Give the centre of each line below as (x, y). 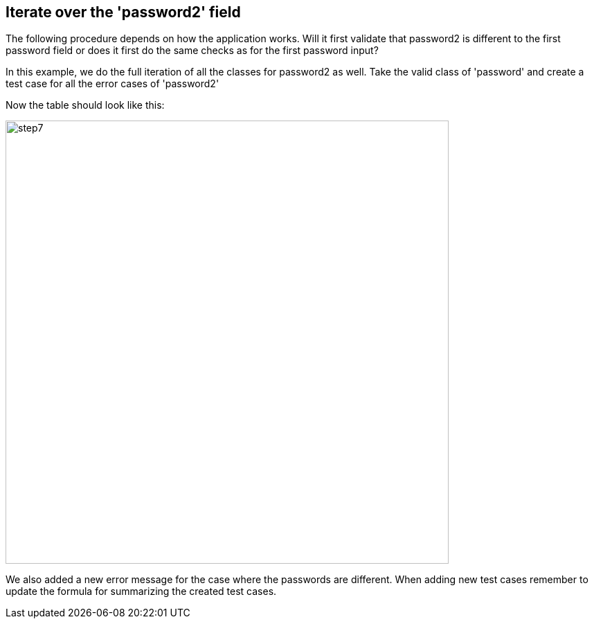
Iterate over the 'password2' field (123, 12)
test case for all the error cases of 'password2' (112, 84)
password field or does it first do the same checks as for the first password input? (192, 51)
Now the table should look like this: (85, 105)
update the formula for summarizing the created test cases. (141, 591)
